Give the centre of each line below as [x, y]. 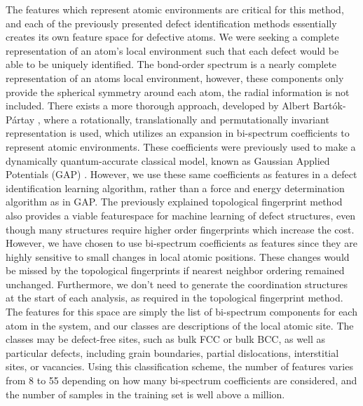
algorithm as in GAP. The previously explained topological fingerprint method [174, 202]
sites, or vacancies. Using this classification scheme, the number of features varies [179, 366]
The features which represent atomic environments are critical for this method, [175, 9]
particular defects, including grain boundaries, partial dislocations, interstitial [172, 352]
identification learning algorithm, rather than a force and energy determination [175, 188]
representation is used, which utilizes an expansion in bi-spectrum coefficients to [178, 133]
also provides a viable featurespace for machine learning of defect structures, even [181, 215]
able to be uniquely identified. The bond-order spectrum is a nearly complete [171, 64]
